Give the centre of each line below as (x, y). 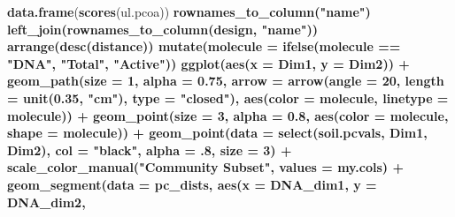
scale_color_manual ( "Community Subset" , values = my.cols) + (205, 167)
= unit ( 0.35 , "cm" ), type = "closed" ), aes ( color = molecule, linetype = (228, 97)
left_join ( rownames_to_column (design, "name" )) (163, 29)
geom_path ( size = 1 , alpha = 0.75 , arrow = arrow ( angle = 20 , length (226, 81)
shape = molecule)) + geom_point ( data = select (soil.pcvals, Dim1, (217, 133)
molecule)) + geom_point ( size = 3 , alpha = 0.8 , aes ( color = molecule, (228, 115)
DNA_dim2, (46, 202)
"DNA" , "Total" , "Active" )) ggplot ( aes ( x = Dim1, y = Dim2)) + (208, 63)
